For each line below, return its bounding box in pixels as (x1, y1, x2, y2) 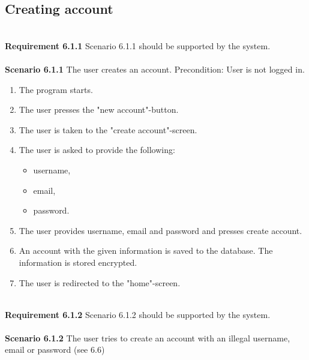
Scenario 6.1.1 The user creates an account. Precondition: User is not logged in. (5, 62, 305, 75)
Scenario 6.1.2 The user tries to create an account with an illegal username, (5, 331, 290, 344)
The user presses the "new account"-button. (19, 103, 179, 116)
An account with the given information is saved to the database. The (19, 244, 273, 257)
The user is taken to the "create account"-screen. (19, 123, 197, 136)
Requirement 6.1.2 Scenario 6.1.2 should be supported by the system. (5, 308, 271, 320)
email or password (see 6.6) (5, 343, 105, 356)
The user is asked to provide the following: (19, 143, 175, 156)
